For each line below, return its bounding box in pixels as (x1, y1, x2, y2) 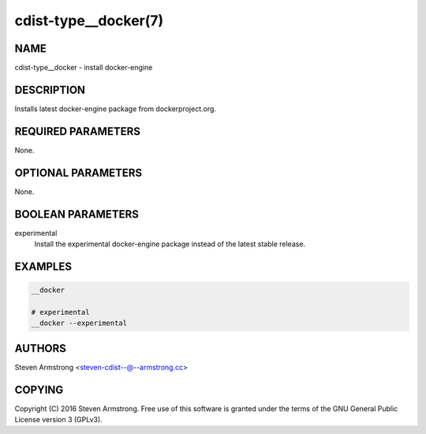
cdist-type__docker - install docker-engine (14, 63, 153, 73)
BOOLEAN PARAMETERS (14, 208, 140, 221)
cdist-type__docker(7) (14, 12, 164, 29)
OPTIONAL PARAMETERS (14, 166, 143, 179)
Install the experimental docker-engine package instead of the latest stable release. (34, 239, 306, 249)
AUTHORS (14, 342, 67, 355)
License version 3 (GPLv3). (14, 415, 103, 425)
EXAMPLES (14, 260, 73, 273)
